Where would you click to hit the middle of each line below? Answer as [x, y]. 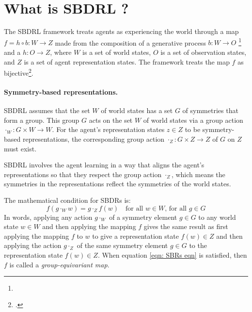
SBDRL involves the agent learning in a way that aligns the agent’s [104, 165]
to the [198, 245]
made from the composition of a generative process [130, 42]
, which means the [198, 174]
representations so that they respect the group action [83, 174]
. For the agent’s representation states [108, 129]
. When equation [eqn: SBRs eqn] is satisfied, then [172, 255]
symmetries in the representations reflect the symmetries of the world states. [118, 184]
